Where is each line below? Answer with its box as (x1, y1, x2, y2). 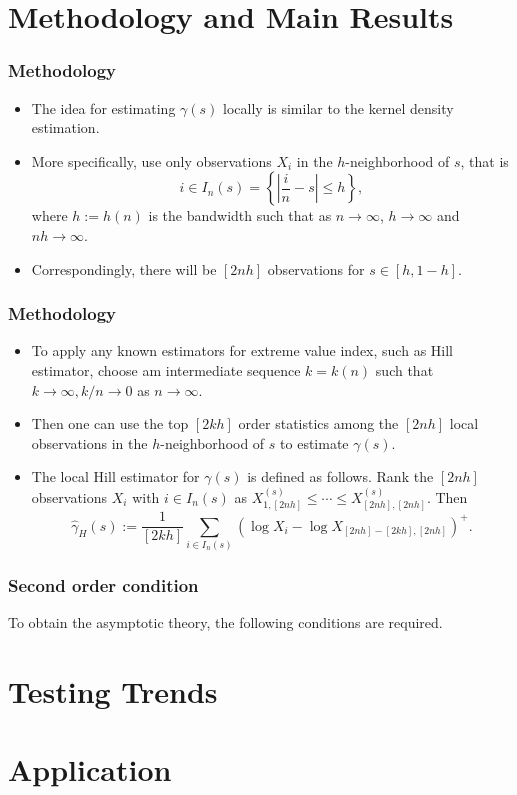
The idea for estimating (31, 97, 176, 118)
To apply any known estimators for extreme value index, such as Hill (31, 340, 453, 361)
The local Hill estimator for (31, 466, 200, 487)
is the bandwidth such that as (148, 205, 332, 226)
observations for (267, 258, 365, 279)
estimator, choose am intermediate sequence (31, 359, 301, 380)
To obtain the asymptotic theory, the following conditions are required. (8, 612, 443, 633)
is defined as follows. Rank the (247, 466, 434, 487)
